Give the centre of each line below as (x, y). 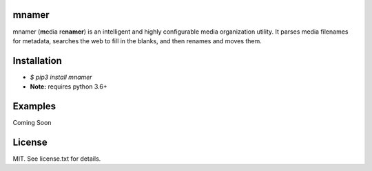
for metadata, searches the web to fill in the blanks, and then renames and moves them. (137, 41)
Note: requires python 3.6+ (69, 87)
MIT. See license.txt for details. (57, 159)
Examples (34, 106)
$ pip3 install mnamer (61, 77)
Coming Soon (32, 123)
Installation (37, 61)
